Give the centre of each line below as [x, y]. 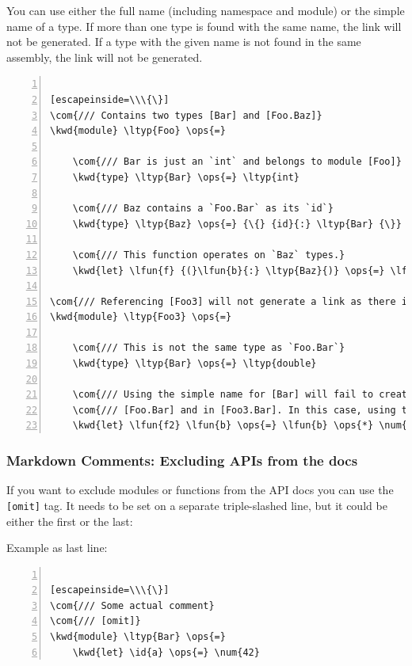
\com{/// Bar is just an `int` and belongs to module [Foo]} [237, 162]
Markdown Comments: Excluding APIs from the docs [182, 460]
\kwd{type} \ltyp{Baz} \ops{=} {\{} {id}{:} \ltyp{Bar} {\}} [237, 224]
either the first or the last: [70, 521]
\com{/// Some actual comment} [132, 605]
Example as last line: [57, 548]
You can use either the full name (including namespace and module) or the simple [206, 10]
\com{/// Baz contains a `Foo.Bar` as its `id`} [203, 209]
